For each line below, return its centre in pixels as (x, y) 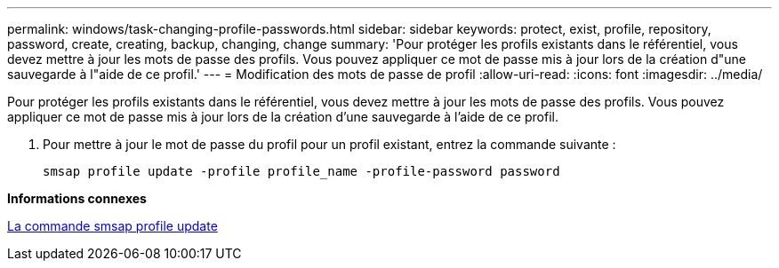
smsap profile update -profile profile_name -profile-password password (301, 171)
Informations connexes (77, 198)
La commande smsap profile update (112, 226)
